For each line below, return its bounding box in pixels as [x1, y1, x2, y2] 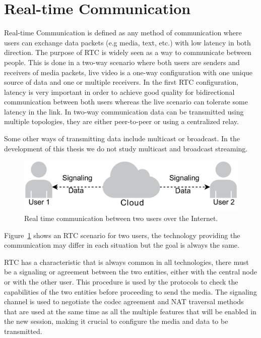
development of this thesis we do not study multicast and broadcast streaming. [4, 143, 248, 153]
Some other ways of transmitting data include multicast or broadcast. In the [4, 133, 240, 144]
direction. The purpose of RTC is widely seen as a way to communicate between [4, 47, 251, 58]
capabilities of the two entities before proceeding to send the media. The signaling [4, 286, 257, 297]
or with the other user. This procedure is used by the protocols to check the [4, 276, 238, 287]
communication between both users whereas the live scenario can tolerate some [4, 96, 248, 107]
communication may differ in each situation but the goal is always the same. [4, 240, 239, 250]
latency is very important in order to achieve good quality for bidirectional [4, 86, 235, 97]
